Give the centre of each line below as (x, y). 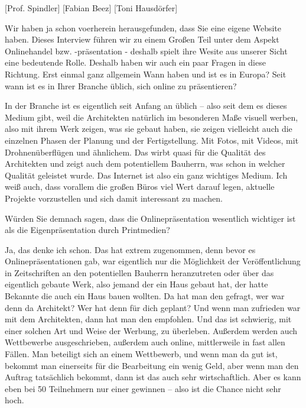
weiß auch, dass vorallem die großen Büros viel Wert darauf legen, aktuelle (140, 187)
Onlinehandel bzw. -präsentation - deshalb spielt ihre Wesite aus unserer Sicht (146, 51)
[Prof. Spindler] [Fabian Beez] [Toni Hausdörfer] (91, 8)
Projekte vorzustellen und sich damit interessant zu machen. (114, 198)
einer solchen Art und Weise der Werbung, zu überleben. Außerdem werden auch (151, 330)
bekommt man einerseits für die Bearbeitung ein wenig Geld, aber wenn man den (152, 365)
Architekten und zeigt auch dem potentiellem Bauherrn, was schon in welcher (145, 163)
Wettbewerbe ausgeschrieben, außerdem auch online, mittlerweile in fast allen (145, 342)
